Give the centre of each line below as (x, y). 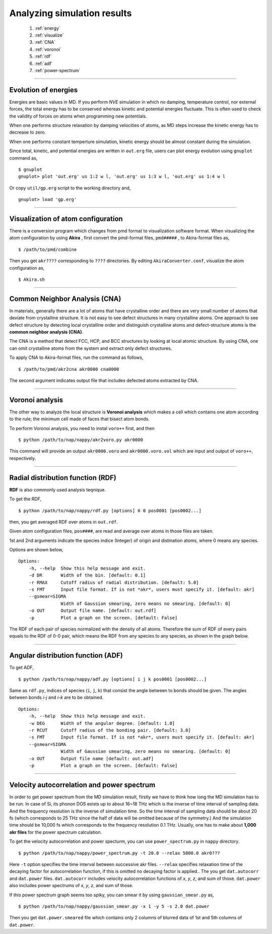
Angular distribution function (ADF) (66, 656)
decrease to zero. (28, 132)
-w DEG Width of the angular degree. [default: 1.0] (102, 723)
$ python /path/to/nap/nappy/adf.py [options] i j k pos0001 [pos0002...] (113, 679)
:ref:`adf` (44, 64)
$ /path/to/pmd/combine (48, 249)
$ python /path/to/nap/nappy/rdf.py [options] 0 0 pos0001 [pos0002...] (110, 511)
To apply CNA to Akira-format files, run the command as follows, (76, 357)
